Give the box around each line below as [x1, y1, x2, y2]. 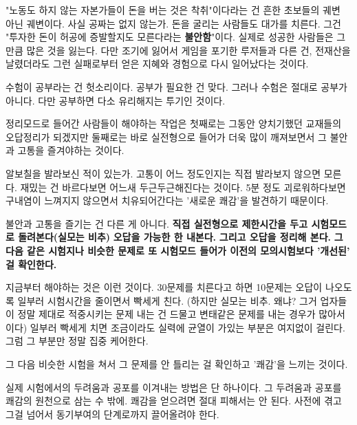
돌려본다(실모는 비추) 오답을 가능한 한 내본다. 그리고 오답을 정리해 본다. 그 [18, 230, 343, 244]
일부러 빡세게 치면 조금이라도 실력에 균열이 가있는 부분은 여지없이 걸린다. [30, 320, 345, 334]
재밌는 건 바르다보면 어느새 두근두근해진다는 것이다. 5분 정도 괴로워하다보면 [20, 179, 346, 194]
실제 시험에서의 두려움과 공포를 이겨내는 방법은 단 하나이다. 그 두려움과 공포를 [6, 380, 342, 394]
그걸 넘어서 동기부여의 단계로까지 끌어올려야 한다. [6, 406, 219, 421]
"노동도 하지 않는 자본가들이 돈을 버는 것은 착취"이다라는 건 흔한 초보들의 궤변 [6, 3, 340, 17]
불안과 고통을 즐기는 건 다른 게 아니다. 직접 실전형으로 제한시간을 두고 [6, 216, 308, 230]
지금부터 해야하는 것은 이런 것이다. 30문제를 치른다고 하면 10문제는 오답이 [6, 280, 323, 294]
